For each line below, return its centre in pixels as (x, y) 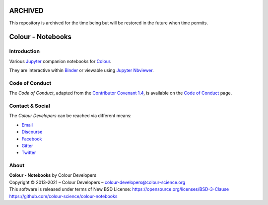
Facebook (32, 138)
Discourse (32, 132)
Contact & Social (30, 106)
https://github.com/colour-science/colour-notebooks (63, 196)
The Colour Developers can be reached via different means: (70, 116)
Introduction (24, 51)
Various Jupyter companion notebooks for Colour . (60, 61)
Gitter (27, 145)
